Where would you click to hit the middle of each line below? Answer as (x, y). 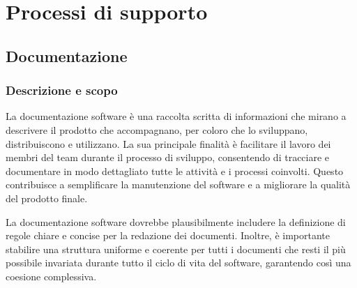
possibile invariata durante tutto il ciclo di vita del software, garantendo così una (178, 263)
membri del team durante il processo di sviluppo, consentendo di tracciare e (168, 157)
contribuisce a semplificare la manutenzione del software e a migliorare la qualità (178, 184)
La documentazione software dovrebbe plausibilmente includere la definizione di (176, 221)
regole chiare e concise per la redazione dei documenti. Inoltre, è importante (168, 235)
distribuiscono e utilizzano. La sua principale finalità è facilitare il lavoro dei (168, 143)
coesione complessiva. (51, 276)
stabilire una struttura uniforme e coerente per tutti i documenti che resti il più (176, 249)
